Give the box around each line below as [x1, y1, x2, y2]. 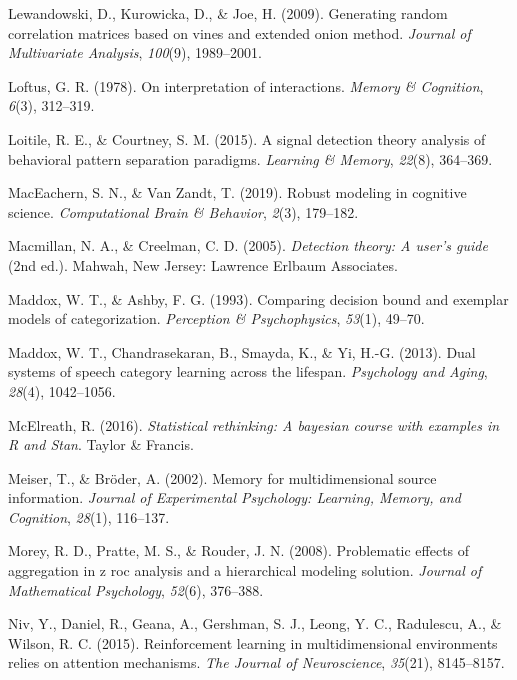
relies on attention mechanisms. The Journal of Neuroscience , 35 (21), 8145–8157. [8, 652, 505, 673]
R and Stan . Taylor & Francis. [8, 434, 194, 455]
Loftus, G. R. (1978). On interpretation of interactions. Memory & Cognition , [8, 75, 484, 96]
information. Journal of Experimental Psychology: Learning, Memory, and [8, 487, 461, 508]
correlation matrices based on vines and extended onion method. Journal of [8, 22, 471, 43]
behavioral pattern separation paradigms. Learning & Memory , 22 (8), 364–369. [8, 148, 493, 169]
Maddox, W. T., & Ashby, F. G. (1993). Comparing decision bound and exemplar [8, 288, 509, 309]
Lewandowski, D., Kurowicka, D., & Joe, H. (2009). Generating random [8, 3, 448, 23]
